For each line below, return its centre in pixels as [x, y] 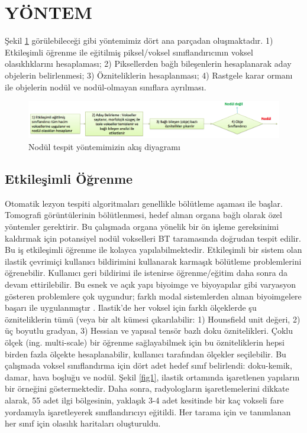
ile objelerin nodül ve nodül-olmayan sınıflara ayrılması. [106, 87]
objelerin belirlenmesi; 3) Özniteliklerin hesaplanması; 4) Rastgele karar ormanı [149, 75]
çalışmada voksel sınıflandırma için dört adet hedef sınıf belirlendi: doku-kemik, [148, 365]
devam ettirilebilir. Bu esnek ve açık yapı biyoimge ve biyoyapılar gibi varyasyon [151, 284]
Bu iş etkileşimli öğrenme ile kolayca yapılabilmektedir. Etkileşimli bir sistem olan [153, 250]
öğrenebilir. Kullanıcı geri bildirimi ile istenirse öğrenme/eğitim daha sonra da [146, 273]
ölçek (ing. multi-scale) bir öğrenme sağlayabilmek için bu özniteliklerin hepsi [145, 342]
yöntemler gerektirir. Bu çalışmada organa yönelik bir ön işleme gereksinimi [142, 227]
